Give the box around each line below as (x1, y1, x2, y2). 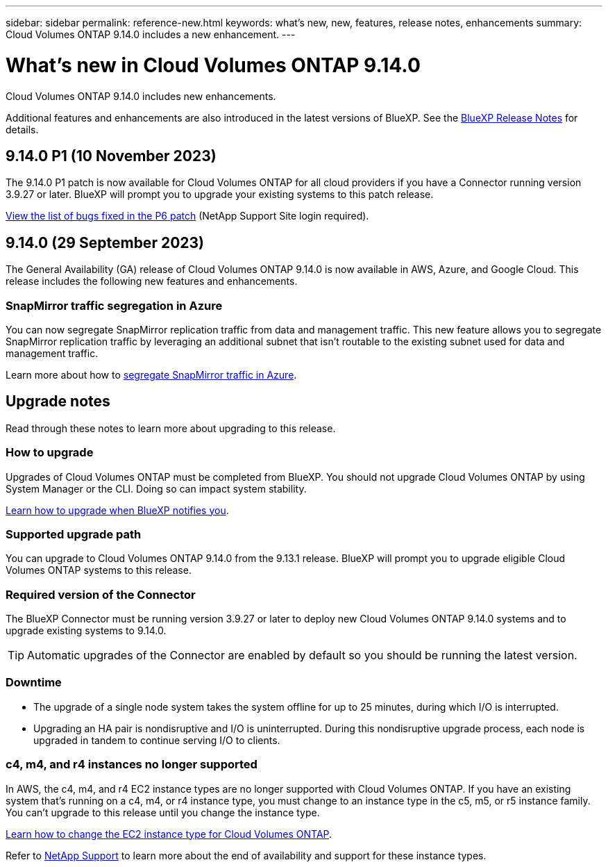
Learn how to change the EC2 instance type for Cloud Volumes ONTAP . (6, 827, 332, 840)
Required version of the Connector (6, 587, 196, 602)
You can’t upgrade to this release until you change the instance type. (6, 806, 320, 818)
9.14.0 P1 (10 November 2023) (6, 147, 217, 165)
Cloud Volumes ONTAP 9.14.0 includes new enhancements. (6, 90, 276, 102)
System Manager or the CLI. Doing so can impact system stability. (6, 482, 307, 495)
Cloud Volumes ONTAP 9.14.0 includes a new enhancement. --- (6, 28, 296, 40)
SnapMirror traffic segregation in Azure (6, 298, 223, 313)
